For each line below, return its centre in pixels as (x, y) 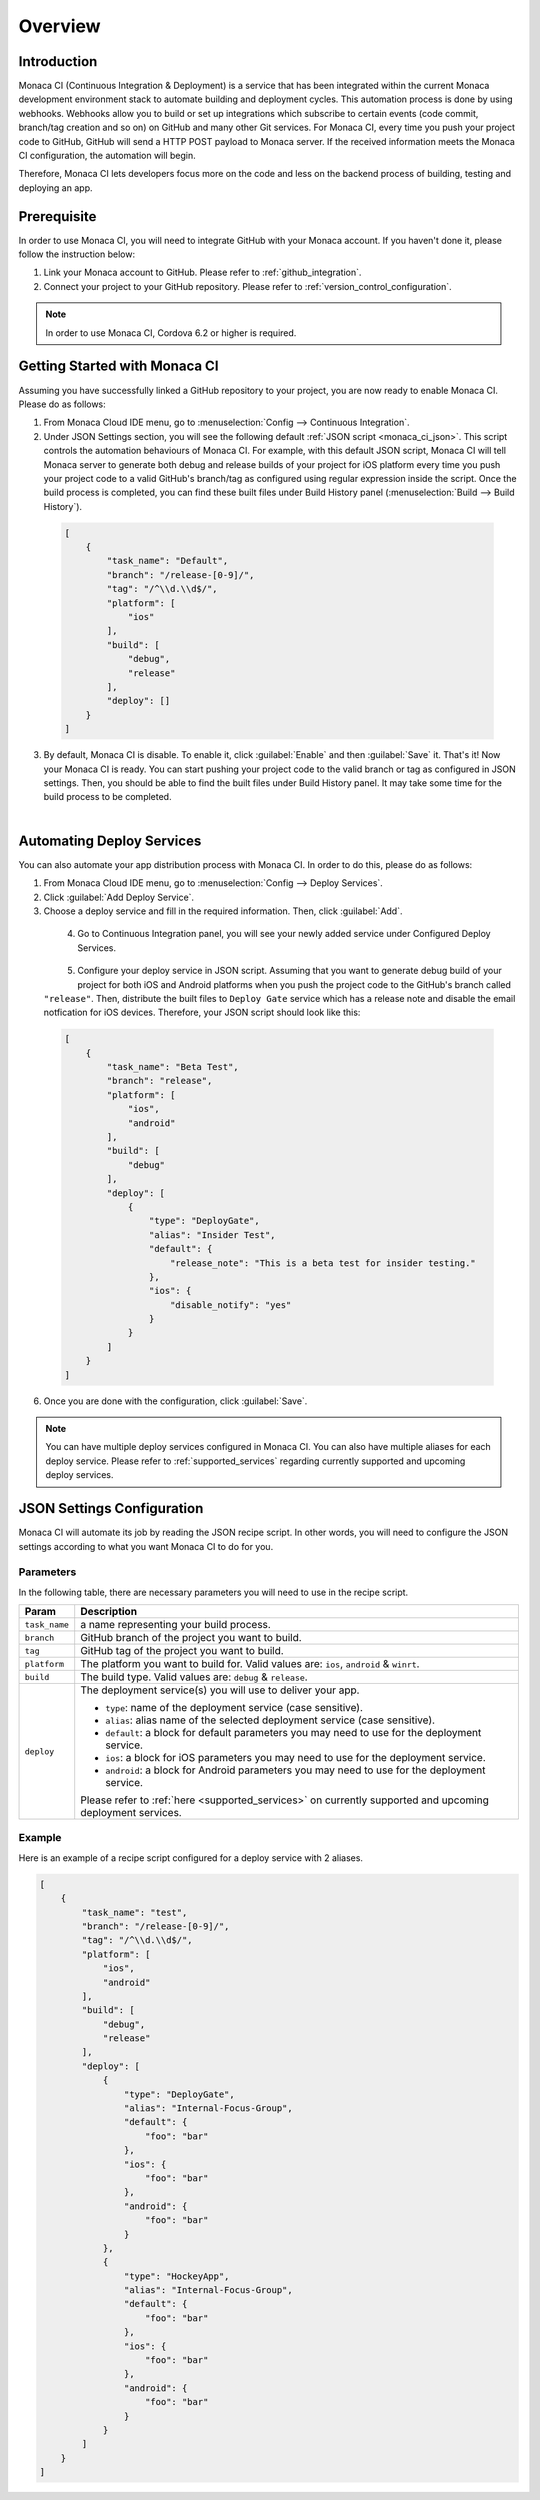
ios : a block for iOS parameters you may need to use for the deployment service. (296, 1758)
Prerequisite (57, 216)
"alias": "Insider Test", (212, 1234)
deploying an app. (55, 187)
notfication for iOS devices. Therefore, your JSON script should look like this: (202, 1012)
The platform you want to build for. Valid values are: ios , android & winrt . (250, 1664)
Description (109, 1612)
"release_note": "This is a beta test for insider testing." (323, 1263)
